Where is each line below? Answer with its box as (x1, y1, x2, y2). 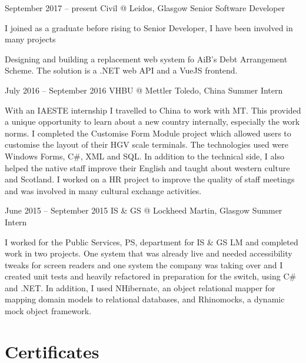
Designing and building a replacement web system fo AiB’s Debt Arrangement (5, 52, 288, 65)
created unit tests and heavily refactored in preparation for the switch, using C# (5, 270, 297, 282)
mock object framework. (5, 305, 92, 317)
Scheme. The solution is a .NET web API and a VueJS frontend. (5, 64, 238, 76)
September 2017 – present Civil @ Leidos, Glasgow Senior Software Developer (5, 2, 285, 14)
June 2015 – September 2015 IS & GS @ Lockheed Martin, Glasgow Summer (5, 204, 282, 217)
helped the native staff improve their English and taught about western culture (5, 161, 290, 174)
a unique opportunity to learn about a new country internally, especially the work (5, 115, 300, 128)
